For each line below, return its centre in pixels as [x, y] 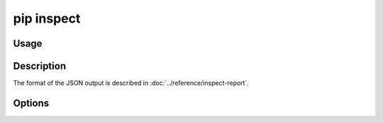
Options [31, 103]
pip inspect [47, 18]
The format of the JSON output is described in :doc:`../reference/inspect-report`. [131, 83]
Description [40, 66]
